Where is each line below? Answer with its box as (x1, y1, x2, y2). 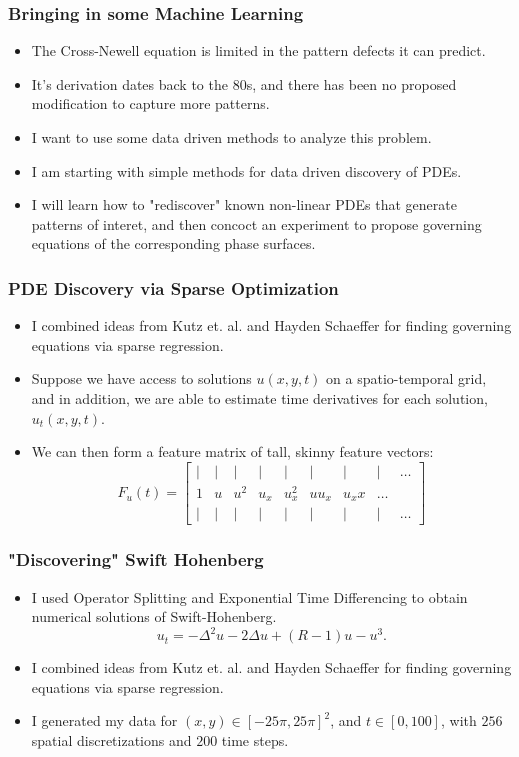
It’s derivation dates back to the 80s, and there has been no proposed (31, 73, 457, 94)
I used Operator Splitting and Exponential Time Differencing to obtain (31, 586, 468, 607)
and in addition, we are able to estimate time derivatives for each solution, (31, 387, 488, 408)
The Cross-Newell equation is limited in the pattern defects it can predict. (31, 40, 486, 61)
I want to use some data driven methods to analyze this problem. (31, 127, 432, 147)
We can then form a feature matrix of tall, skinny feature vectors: (31, 441, 434, 462)
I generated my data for (31, 710, 178, 731)
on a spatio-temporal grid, (326, 368, 487, 389)
